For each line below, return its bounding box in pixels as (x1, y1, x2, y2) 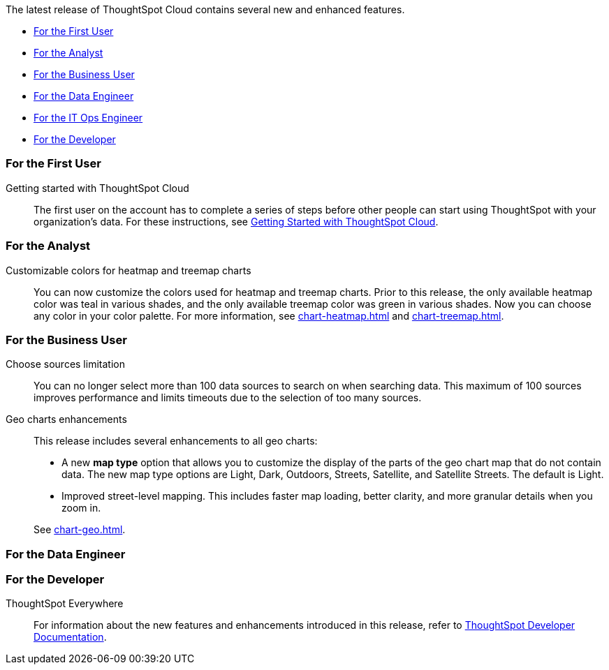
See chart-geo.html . (34, 523, 126, 536)
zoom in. (61, 502, 101, 514)
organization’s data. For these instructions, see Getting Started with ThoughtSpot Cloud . (34, 215, 439, 228)
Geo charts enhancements (6, 413, 127, 426)
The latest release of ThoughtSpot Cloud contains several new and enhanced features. (6, 3, 405, 15)
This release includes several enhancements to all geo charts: (34, 435, 318, 447)
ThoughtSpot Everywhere (6, 597, 124, 610)
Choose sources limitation (6, 358, 125, 371)
